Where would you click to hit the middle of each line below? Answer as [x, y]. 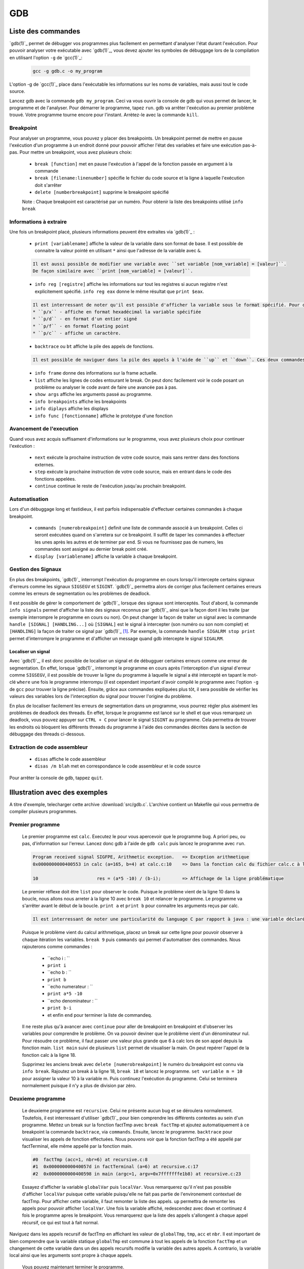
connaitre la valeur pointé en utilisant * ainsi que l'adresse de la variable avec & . [118, 250]
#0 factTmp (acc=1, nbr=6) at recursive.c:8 [90, 1160]
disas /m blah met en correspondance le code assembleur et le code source [118, 766]
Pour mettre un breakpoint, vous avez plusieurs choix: [76, 152]
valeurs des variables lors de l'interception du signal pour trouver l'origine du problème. [101, 696]
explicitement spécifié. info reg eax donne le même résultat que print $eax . [120, 291]
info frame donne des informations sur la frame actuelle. [96, 373]
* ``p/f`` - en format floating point [81, 326]
